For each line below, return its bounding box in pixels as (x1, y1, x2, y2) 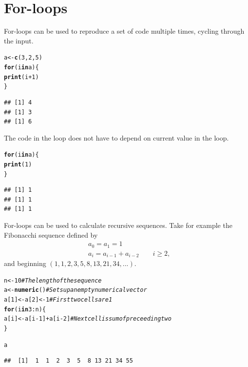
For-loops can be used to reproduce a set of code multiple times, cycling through (4, 26, 245, 36)
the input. (4, 35, 34, 45)
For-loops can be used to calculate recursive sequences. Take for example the (4, 220, 232, 230)
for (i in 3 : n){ (4, 306, 46, 313)
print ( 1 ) (4, 161, 32, 168)
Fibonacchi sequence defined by (4, 229, 98, 240)
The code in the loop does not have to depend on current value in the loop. (4, 132, 229, 143)
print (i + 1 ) (4, 73, 39, 81)
